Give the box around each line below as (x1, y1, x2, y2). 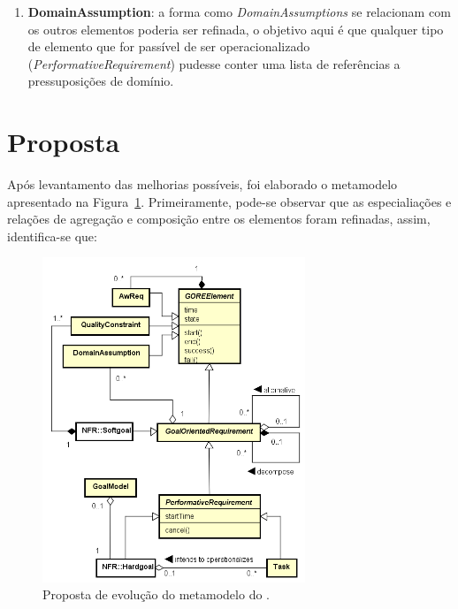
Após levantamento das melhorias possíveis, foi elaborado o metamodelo (7, 175, 398, 194)
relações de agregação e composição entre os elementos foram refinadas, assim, (7, 209, 431, 228)
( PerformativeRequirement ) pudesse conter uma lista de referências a (27, 54, 401, 72)
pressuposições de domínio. (27, 72, 174, 90)
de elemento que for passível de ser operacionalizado (27, 37, 310, 56)
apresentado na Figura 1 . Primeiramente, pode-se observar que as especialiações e (7, 192, 452, 210)
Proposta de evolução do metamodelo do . (42, 585, 270, 604)
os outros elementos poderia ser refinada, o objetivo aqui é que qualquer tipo (27, 19, 444, 38)
